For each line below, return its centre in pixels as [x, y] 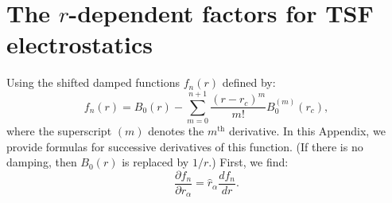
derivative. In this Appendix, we [307, 131]
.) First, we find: [248, 162]
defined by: [249, 82]
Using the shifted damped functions [93, 82]
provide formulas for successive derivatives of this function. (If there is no [185, 146]
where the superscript [59, 131]
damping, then [42, 162]
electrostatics [80, 44]
